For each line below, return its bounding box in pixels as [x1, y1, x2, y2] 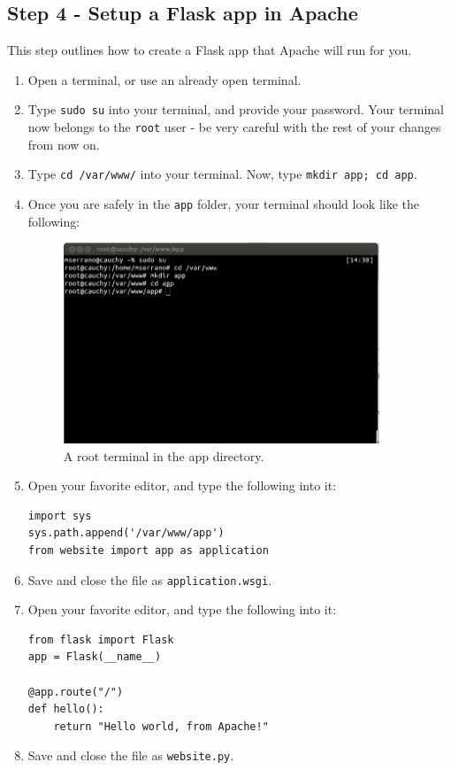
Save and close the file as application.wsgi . [27, 570, 272, 589]
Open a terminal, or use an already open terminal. [27, 70, 302, 89]
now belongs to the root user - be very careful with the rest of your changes [27, 118, 441, 136]
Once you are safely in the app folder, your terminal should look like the [27, 194, 420, 212]
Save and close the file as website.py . [27, 746, 234, 765]
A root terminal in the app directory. [63, 446, 264, 465]
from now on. [27, 135, 100, 153]
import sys [27, 509, 92, 522]
